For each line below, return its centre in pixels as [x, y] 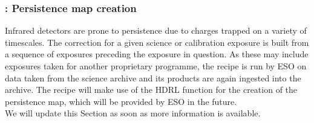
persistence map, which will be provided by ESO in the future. [121, 101]
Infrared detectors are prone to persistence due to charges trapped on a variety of [156, 30]
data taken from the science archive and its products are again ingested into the [153, 77]
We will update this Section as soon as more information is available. [133, 113]
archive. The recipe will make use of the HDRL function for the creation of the [151, 90]
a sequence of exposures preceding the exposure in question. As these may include [157, 54]
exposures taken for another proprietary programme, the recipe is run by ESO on [156, 66]
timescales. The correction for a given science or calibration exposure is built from [157, 42]
